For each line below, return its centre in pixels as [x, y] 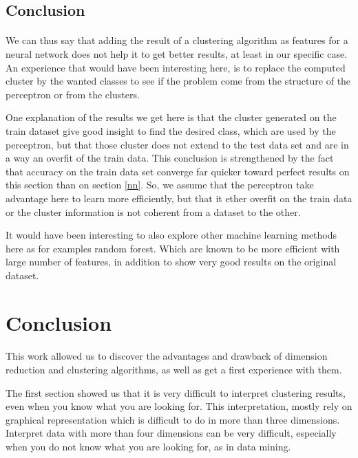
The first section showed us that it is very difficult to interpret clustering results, [176, 392]
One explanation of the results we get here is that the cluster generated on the [171, 117]
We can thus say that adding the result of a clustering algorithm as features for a [177, 40]
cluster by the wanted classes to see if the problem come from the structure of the [178, 81]
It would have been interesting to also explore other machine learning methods [171, 235]
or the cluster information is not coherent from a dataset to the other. [153, 211]
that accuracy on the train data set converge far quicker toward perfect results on [178, 171]
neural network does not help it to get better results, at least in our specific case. [177, 53]
